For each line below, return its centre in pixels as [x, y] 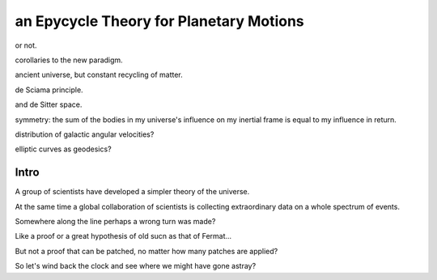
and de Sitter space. [49, 104]
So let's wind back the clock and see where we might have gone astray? [136, 266]
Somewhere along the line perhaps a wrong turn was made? [115, 221]
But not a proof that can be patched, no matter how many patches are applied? [146, 251]
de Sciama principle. [49, 90]
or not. [26, 45]
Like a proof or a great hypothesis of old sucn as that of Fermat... [123, 236]
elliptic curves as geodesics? [64, 149]
